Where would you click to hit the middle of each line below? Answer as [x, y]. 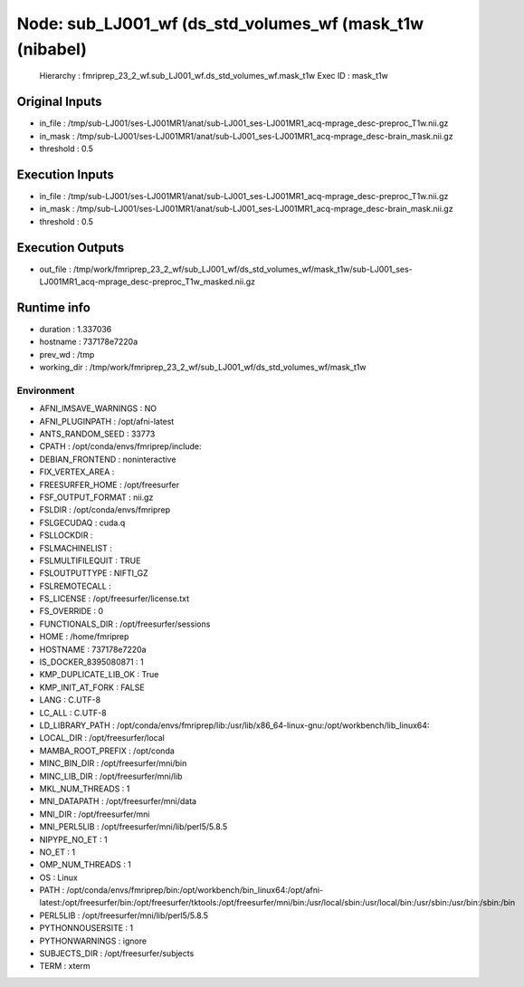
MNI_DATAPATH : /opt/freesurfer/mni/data [118, 801]
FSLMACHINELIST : [76, 548]
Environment [46, 390]
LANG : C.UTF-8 [70, 700]
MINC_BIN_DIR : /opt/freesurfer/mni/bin [113, 763]
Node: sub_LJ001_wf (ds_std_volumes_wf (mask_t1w [220, 24]
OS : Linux [59, 877]
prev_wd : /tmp [67, 354]
